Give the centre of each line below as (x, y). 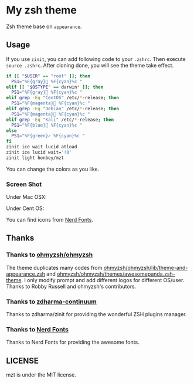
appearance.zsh (26, 274)
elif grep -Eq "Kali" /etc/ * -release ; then (60, 120)
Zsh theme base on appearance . (44, 26)
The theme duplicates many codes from (54, 267)
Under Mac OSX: (26, 197)
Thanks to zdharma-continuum (51, 301)
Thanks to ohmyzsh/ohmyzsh (50, 255)
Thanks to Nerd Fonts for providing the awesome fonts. (73, 342)
